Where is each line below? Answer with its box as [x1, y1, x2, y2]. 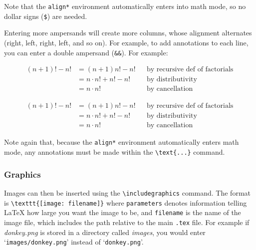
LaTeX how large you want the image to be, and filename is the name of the [4, 207, 241, 218]
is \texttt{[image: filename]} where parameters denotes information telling [4, 197, 247, 208]
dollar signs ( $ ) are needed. [4, 10, 87, 21]
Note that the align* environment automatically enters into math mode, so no [4, 1, 246, 11]
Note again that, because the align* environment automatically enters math [4, 137, 239, 147]
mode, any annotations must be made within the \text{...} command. [4, 147, 225, 157]
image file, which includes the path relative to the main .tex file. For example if [4, 217, 250, 227]
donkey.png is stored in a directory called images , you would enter [4, 227, 206, 237]
